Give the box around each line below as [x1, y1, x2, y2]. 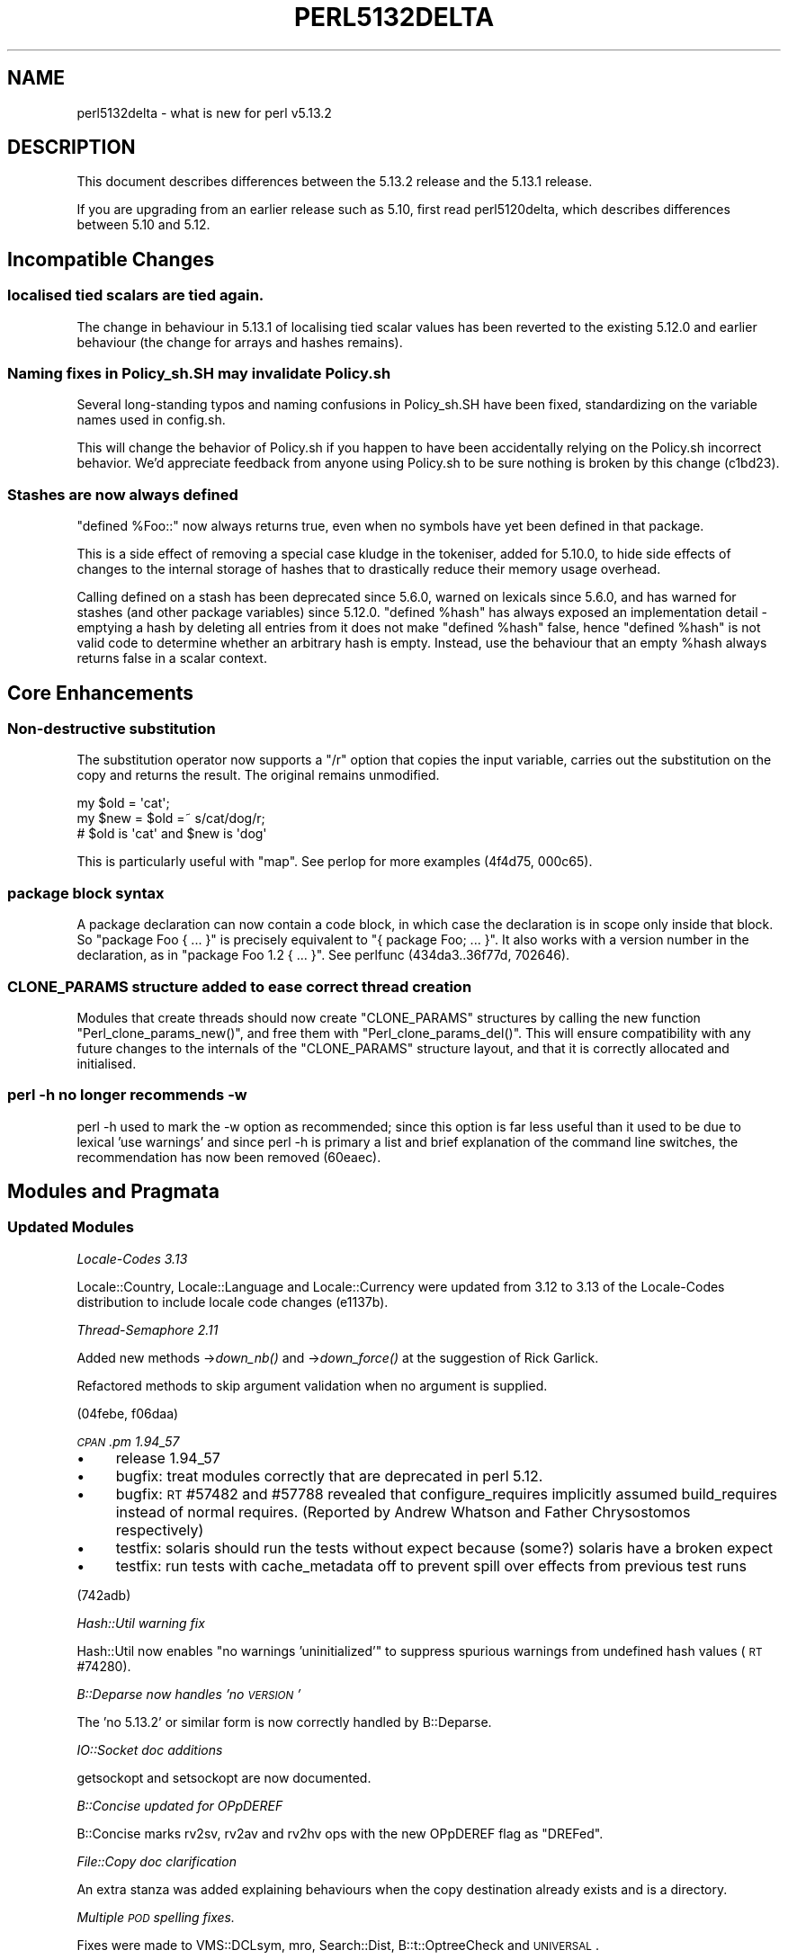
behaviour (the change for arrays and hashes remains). [76, 334, 403, 350]
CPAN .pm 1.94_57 [76, 1433, 180, 1449]
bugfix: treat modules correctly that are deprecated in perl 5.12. [115, 1466, 543, 1485]
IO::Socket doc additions [76, 1741, 223, 1758]
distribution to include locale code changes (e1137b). [76, 1293, 389, 1310]
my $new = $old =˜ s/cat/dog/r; [76, 810, 265, 827]
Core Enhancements [7, 681, 194, 704]
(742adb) [76, 1587, 131, 1603]
